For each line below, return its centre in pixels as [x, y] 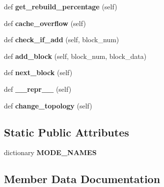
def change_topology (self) [48, 105]
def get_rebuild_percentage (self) [61, 6]
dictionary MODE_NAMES [50, 152]
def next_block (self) [38, 72]
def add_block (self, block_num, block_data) [75, 56]
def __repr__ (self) [38, 89]
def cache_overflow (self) [45, 23]
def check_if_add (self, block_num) [62, 40]
